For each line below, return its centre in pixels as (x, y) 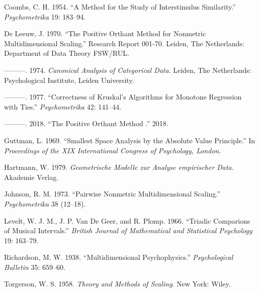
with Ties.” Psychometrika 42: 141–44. (63, 106)
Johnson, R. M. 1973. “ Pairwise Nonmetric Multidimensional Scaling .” (112, 194)
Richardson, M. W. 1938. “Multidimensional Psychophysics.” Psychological (119, 257)
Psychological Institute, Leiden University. (69, 80)
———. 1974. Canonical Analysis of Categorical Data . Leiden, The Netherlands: (128, 70)
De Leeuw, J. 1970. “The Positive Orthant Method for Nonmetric (105, 33)
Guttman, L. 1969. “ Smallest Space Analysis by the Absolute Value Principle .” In (130, 140)
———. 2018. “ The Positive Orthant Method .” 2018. (86, 123)
